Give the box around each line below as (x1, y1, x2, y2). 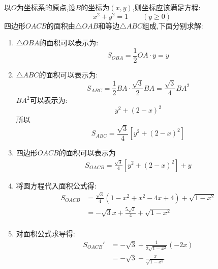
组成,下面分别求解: (142, 20, 203, 31)
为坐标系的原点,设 (16, 2, 76, 12)
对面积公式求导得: (16, 228, 75, 239)
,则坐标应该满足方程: (132, 2, 201, 12)
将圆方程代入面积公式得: (16, 180, 97, 191)
